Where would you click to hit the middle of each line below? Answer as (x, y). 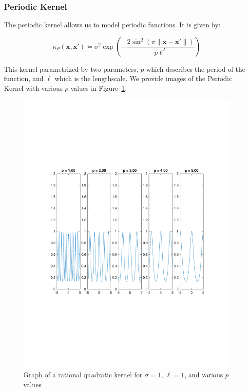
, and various (204, 375)
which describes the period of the (196, 69)
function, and (24, 78)
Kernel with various (33, 88)
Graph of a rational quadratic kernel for (83, 375)
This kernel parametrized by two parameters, (71, 69)
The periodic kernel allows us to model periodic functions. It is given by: (112, 25)
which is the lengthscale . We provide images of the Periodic (143, 78)
